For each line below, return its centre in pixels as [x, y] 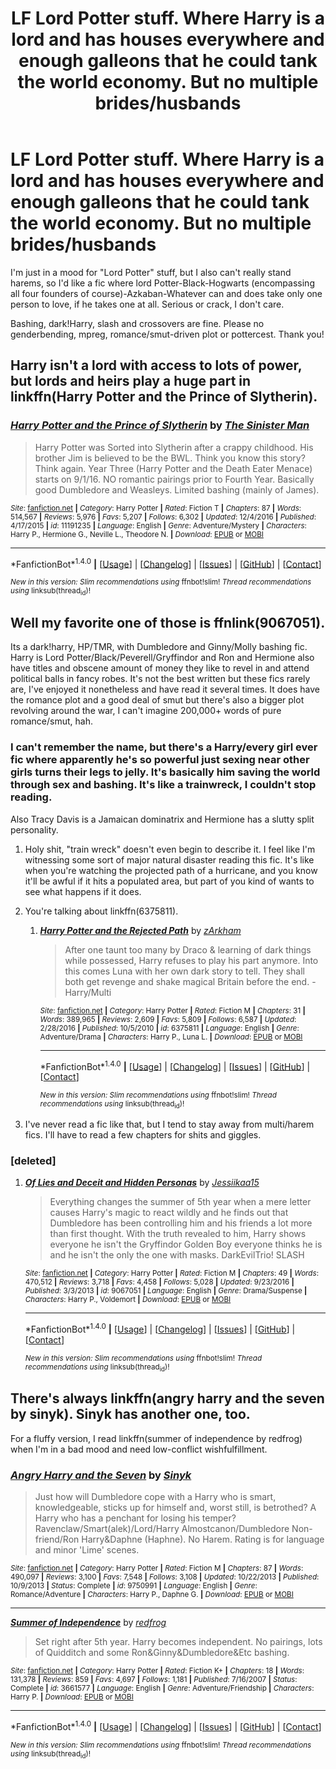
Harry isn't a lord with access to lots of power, [156, 365]
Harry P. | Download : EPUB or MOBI [72, 1697]
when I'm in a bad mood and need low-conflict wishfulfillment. [139, 1449]
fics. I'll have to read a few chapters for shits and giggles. [143, 1134]
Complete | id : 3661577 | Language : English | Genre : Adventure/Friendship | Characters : [162, 1688]
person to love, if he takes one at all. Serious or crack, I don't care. [147, 304]
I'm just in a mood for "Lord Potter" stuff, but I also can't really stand [151, 272]
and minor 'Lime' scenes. [87, 1550]
